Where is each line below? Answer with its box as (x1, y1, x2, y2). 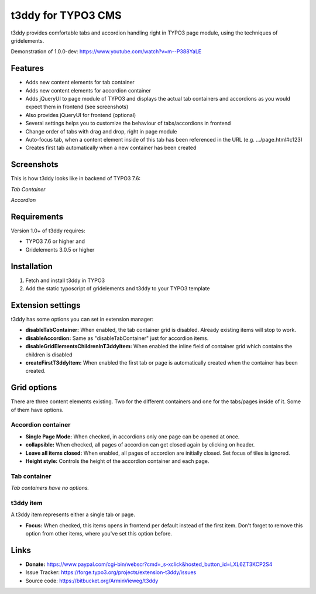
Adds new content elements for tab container (25, 79, 135, 86)
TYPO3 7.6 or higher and (25, 238, 85, 245)
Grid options (11, 383, 57, 393)
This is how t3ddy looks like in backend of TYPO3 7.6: (11, 175, 140, 182)
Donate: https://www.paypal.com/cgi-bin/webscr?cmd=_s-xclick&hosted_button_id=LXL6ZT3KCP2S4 (25, 561, 273, 568)
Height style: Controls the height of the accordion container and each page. (25, 457, 209, 465)
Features (11, 63, 44, 73)
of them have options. (11, 406, 64, 413)
